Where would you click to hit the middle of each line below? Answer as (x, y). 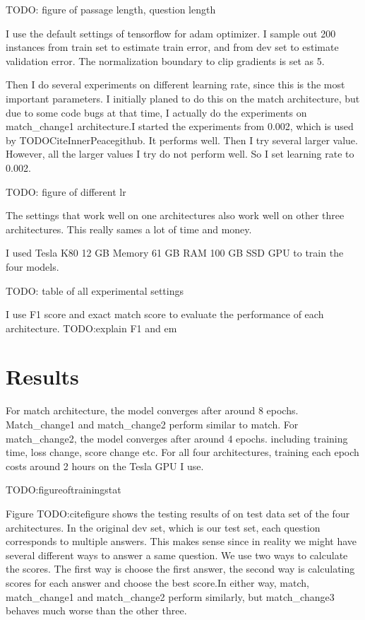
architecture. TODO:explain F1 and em (91, 328)
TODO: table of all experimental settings (95, 290)
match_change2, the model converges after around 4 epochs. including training (177, 438)
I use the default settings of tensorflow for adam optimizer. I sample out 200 (171, 33)
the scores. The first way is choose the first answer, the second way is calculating (180, 569)
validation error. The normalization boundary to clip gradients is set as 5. (165, 60)
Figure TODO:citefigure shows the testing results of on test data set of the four (178, 513)
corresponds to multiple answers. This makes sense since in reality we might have (181, 541)
